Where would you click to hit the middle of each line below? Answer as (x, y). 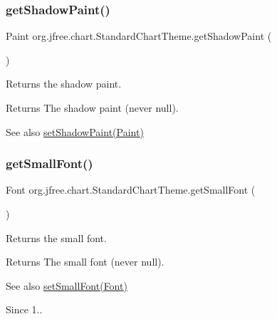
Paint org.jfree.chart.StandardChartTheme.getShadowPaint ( (139, 36)
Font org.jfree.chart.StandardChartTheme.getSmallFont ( (131, 190)
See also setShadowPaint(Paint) (75, 131)
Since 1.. (24, 309)
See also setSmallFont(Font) (67, 285)
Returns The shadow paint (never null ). (92, 108)
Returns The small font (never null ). (85, 262)
